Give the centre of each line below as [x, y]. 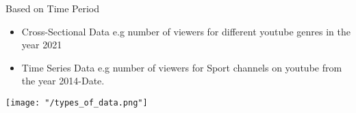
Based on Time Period [52, 8]
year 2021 [42, 45]
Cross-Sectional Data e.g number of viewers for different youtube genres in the [186, 31]
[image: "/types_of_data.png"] [77, 102]
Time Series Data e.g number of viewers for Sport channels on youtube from [182, 67]
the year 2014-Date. [63, 81]
